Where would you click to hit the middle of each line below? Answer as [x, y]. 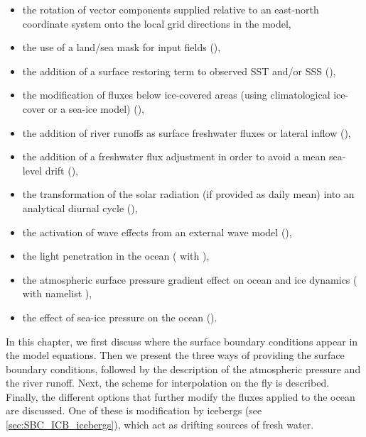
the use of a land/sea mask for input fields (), [122, 47]
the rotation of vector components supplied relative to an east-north [171, 9]
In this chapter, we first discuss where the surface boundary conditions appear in [182, 341]
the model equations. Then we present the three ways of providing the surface [175, 355]
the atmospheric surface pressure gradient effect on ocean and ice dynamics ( [190, 279]
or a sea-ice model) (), [96, 108]
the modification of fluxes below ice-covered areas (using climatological [176, 95]
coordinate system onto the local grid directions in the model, [157, 23]
